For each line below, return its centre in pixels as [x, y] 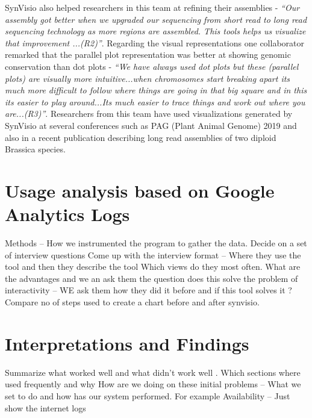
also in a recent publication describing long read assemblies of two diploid [141, 137]
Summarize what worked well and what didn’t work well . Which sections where [153, 372]
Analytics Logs [67, 214]
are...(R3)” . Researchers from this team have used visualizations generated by [149, 114]
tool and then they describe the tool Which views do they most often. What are [153, 267]
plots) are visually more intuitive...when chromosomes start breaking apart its [148, 78]
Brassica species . [35, 149]
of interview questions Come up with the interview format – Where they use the [153, 254]
